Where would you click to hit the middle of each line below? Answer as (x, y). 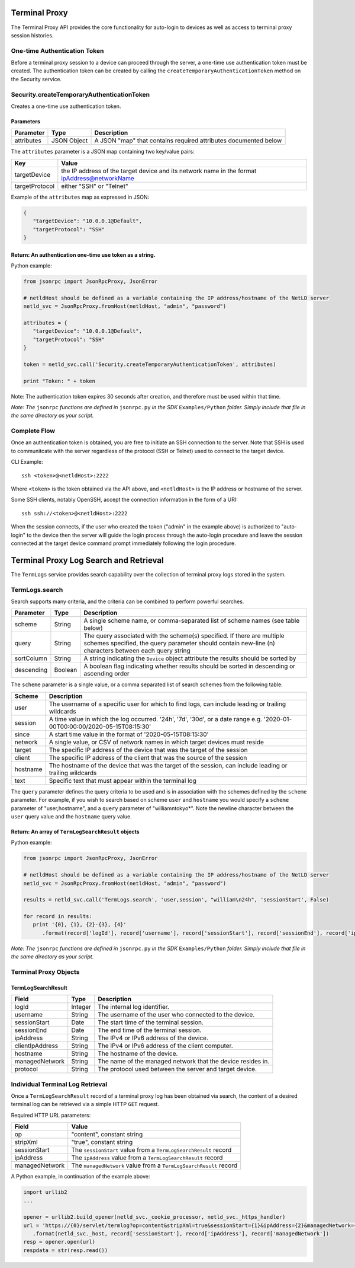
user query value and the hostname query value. (72, 816)
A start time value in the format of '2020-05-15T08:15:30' (129, 734)
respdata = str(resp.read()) (66, 1250)
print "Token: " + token (59, 381)
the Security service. (36, 79)
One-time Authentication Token (57, 50)
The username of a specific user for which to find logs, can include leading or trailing (167, 704)
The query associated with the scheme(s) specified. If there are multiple (184, 636)
